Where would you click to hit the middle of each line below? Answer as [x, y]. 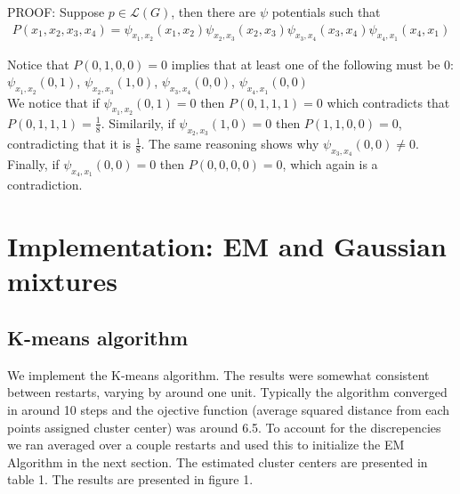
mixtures [62, 281]
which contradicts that [388, 102]
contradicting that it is [69, 144]
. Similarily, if [138, 122]
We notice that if [53, 102]
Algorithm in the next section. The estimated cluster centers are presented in [218, 462]
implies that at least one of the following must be [306, 64]
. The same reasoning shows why [230, 144]
